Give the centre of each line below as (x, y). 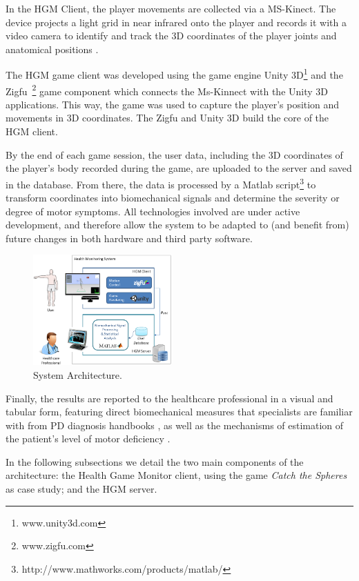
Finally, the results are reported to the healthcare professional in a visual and (169, 398)
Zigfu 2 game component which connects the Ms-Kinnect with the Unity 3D (167, 90)
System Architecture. (78, 374)
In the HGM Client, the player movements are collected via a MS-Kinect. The (171, 8)
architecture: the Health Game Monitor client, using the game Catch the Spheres (176, 475)
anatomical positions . (52, 49)
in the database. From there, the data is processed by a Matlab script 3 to (161, 183)
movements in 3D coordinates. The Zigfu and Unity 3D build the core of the (167, 118)
